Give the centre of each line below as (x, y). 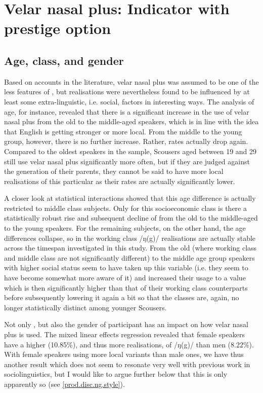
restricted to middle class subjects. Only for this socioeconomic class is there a (125, 208)
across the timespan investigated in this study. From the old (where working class (130, 248)
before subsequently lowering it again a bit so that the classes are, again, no (122, 297)
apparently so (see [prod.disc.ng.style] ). (64, 384)
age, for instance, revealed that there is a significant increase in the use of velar (127, 111)
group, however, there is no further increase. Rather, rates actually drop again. (126, 141)
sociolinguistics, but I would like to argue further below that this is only (116, 374)
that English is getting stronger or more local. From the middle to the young (123, 131)
